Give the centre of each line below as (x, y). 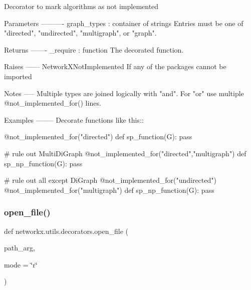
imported (18, 76)
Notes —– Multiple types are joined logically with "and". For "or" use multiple (124, 93)
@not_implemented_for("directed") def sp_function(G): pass (98, 136)
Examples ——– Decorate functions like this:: (74, 119)
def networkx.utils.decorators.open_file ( (66, 231)
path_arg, (20, 248)
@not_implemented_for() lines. (53, 103)
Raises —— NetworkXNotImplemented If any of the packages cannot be (115, 66)
